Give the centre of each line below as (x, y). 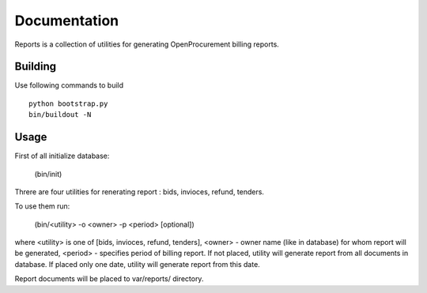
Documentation (67, 21)
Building (36, 67)
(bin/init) (48, 174)
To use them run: (42, 206)
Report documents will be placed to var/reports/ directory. (109, 279)
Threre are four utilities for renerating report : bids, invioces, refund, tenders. (140, 192)
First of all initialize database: (62, 156)
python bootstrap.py (68, 103)
